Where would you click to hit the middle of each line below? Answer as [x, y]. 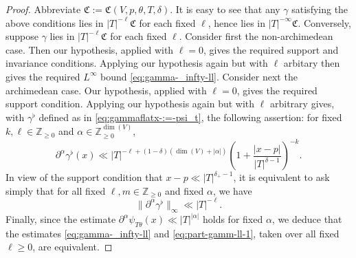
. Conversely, [324, 22]
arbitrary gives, [302, 104]
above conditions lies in [55, 22]
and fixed [184, 190]
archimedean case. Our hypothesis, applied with [106, 90]
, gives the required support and [271, 49]
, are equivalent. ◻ [73, 247]
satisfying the [320, 9]
